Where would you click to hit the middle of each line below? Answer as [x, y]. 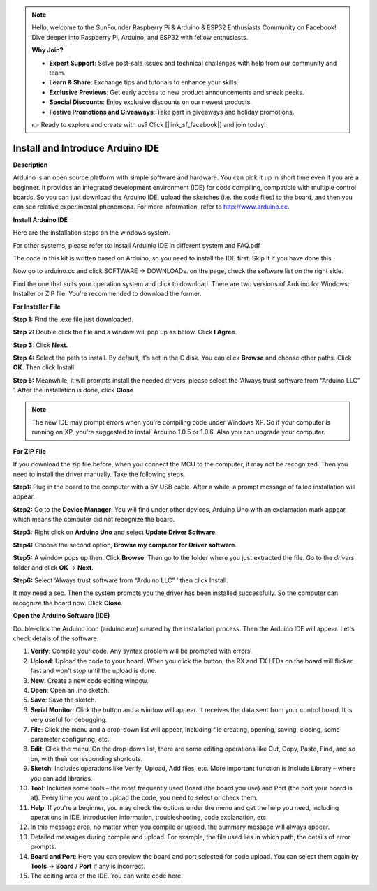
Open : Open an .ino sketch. [70, 690]
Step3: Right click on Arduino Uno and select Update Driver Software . [115, 532]
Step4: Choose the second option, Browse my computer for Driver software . [125, 545]
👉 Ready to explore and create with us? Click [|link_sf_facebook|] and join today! [149, 124]
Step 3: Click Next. [40, 345]
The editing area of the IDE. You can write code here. [106, 876]
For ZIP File [30, 451]
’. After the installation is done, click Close [73, 390]
